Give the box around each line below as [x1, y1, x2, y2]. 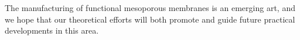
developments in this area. [5, 24, 99, 37]
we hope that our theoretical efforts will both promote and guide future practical [5, 13, 295, 25]
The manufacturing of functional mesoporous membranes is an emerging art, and [5, 2, 295, 13]
